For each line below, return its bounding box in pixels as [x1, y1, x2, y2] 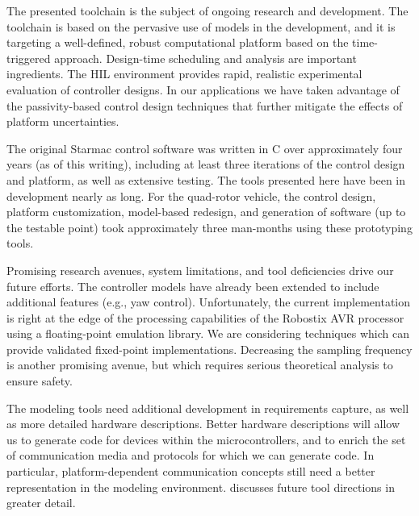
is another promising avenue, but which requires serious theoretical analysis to [6, 356, 393, 373]
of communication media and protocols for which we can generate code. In [6, 447, 375, 464]
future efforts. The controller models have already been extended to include [6, 277, 379, 294]
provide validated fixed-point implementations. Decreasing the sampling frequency [6, 340, 413, 357]
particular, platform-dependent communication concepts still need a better [6, 463, 375, 480]
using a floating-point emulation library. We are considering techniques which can [6, 325, 409, 342]
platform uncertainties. [6, 113, 119, 130]
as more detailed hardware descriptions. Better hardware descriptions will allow [6, 415, 400, 432]
